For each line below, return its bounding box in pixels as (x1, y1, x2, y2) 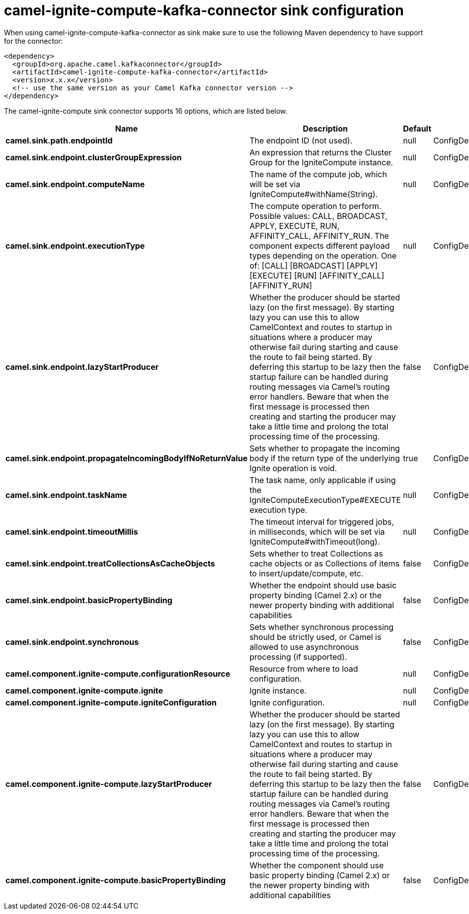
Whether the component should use (249, 860, 384, 870)
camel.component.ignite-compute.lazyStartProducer (5, 778, 212, 789)
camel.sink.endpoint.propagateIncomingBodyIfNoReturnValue (5, 453, 248, 463)
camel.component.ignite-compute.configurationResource (5, 668, 231, 679)
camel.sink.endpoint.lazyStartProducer (5, 361, 159, 372)
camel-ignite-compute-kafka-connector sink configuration (4, 2, 404, 19)
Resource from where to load (249, 663, 358, 674)
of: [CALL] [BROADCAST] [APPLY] (249, 260, 378, 271)
